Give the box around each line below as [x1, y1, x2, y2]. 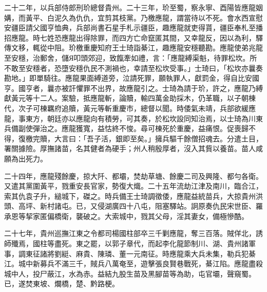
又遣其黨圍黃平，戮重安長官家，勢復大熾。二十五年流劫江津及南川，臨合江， [4, 180, 263, 191]
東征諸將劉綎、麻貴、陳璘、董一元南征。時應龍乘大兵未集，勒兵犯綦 [25, 248, 256, 259]
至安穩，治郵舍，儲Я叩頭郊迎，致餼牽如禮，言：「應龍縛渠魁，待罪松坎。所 [4, 52, 257, 63]
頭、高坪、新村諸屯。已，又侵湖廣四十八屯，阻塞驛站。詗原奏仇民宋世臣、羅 [4, 200, 263, 211]
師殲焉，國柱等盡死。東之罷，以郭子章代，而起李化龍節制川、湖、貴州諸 [4, 238, 249, 249]
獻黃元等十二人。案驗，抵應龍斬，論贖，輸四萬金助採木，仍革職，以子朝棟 [4, 93, 256, 103]
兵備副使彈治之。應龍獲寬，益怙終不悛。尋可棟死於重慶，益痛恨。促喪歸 [4, 123, 249, 134]
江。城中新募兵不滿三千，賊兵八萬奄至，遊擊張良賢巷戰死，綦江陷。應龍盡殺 [4, 258, 263, 269]
